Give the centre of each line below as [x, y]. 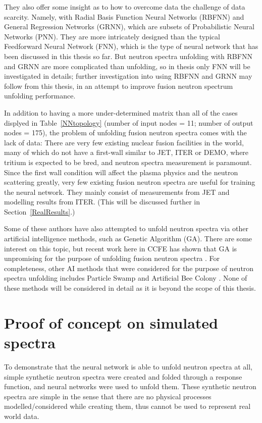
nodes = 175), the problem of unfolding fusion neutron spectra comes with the [125, 133]
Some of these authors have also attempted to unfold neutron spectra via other [126, 228]
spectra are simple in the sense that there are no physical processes [108, 396]
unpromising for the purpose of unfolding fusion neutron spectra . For [112, 258]
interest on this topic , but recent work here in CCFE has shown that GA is [121, 248]
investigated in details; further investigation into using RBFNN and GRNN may [128, 76]
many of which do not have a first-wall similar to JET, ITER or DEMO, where [126, 152]
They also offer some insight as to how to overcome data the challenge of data [125, 7]
